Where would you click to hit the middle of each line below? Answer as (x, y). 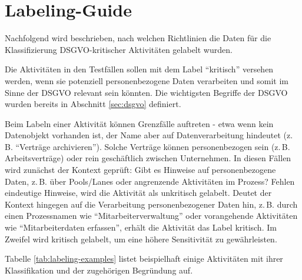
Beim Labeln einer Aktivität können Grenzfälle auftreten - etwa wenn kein (139, 123)
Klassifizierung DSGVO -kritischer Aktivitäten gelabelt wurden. (119, 49)
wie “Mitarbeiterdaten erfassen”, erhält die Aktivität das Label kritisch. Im (141, 227)
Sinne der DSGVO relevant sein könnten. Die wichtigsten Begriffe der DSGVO (146, 92)
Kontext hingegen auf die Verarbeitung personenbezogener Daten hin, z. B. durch (151, 204)
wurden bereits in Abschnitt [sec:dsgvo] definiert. (93, 104)
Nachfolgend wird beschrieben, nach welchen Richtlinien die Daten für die (138, 38)
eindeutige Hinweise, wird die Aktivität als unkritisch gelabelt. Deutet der (138, 193)
